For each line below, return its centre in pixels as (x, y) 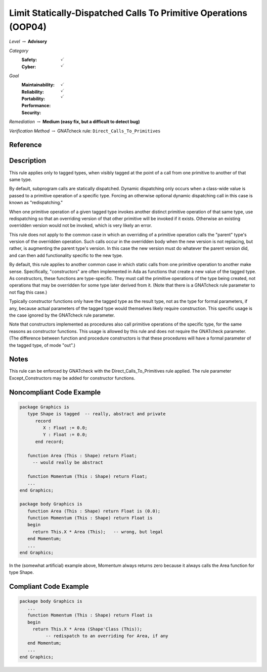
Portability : (33, 99)
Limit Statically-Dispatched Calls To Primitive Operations (128, 13)
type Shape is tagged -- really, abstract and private (96, 414)
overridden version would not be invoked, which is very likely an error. (81, 225)
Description (28, 161)
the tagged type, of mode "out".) (42, 345)
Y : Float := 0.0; (65, 435)
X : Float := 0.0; (65, 428)
